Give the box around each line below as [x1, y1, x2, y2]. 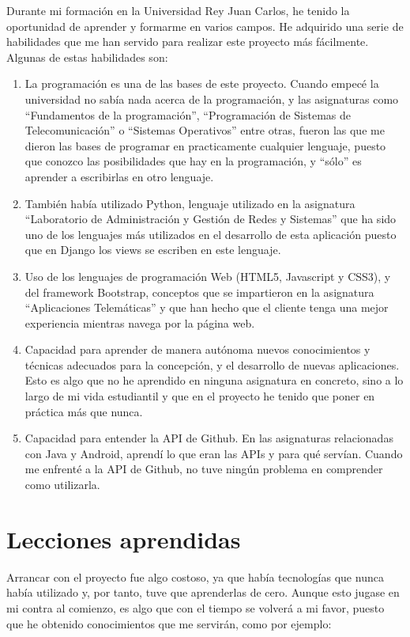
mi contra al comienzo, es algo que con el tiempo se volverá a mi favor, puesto [6, 599, 385, 616]
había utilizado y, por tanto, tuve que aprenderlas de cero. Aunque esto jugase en [6, 584, 400, 601]
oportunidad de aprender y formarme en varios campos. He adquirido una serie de [6, 17, 404, 34]
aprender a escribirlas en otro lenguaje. [24, 168, 214, 184]
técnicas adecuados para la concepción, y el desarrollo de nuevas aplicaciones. [24, 356, 400, 373]
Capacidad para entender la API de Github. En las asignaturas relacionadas [24, 430, 393, 446]
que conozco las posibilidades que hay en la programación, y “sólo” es [24, 153, 362, 169]
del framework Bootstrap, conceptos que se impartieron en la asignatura [24, 283, 374, 300]
